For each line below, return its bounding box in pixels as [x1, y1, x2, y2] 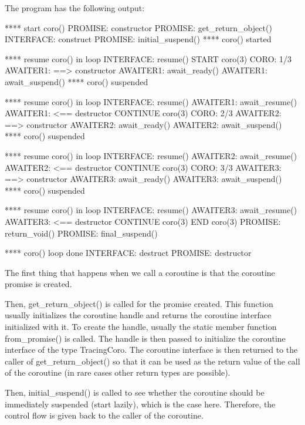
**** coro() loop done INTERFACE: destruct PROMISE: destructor [5, 247, 252, 259]
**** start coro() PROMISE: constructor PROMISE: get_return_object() [5, 21, 272, 33]
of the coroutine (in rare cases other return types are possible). [5, 366, 231, 379]
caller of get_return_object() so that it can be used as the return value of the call [5, 355, 300, 367]
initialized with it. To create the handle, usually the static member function [5, 321, 277, 333]
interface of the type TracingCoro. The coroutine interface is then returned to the [5, 343, 298, 356]
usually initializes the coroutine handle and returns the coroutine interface [5, 309, 272, 321]
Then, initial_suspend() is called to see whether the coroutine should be [5, 386, 265, 399]
